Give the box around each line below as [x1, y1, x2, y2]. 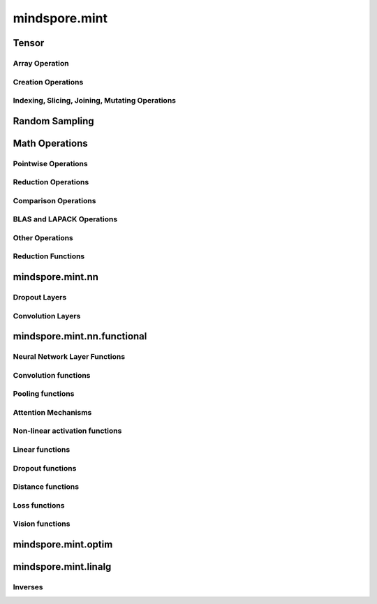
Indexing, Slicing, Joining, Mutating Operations [13, 96, 176, 105]
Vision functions [13, 519, 71, 529]
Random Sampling [13, 115, 94, 127]
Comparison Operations [13, 196, 96, 205]
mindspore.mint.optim [13, 538, 113, 550]
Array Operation [13, 58, 69, 68]
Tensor [13, 37, 45, 49]
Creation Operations [13, 77, 84, 87]
